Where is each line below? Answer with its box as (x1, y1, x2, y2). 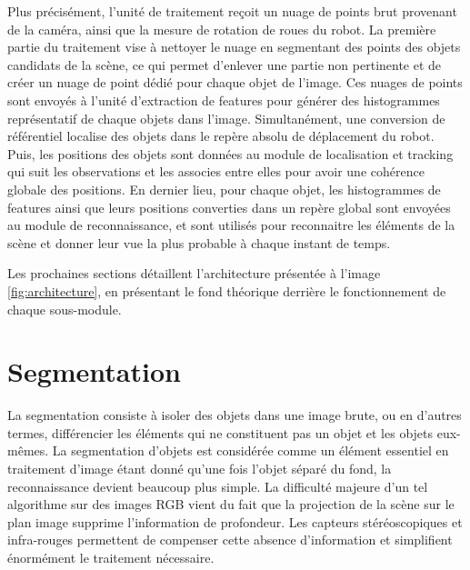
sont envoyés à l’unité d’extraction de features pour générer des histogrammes (7, 90, 440, 109)
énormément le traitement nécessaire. (7, 547, 215, 566)
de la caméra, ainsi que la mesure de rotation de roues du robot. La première (7, 19, 436, 38)
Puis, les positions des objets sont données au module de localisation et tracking (7, 144, 454, 163)
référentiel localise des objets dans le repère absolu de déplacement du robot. (7, 126, 435, 145)
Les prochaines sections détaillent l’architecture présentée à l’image (7, 264, 381, 283)
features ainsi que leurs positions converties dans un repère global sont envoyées (7, 197, 451, 216)
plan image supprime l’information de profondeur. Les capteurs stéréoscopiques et (7, 512, 463, 531)
